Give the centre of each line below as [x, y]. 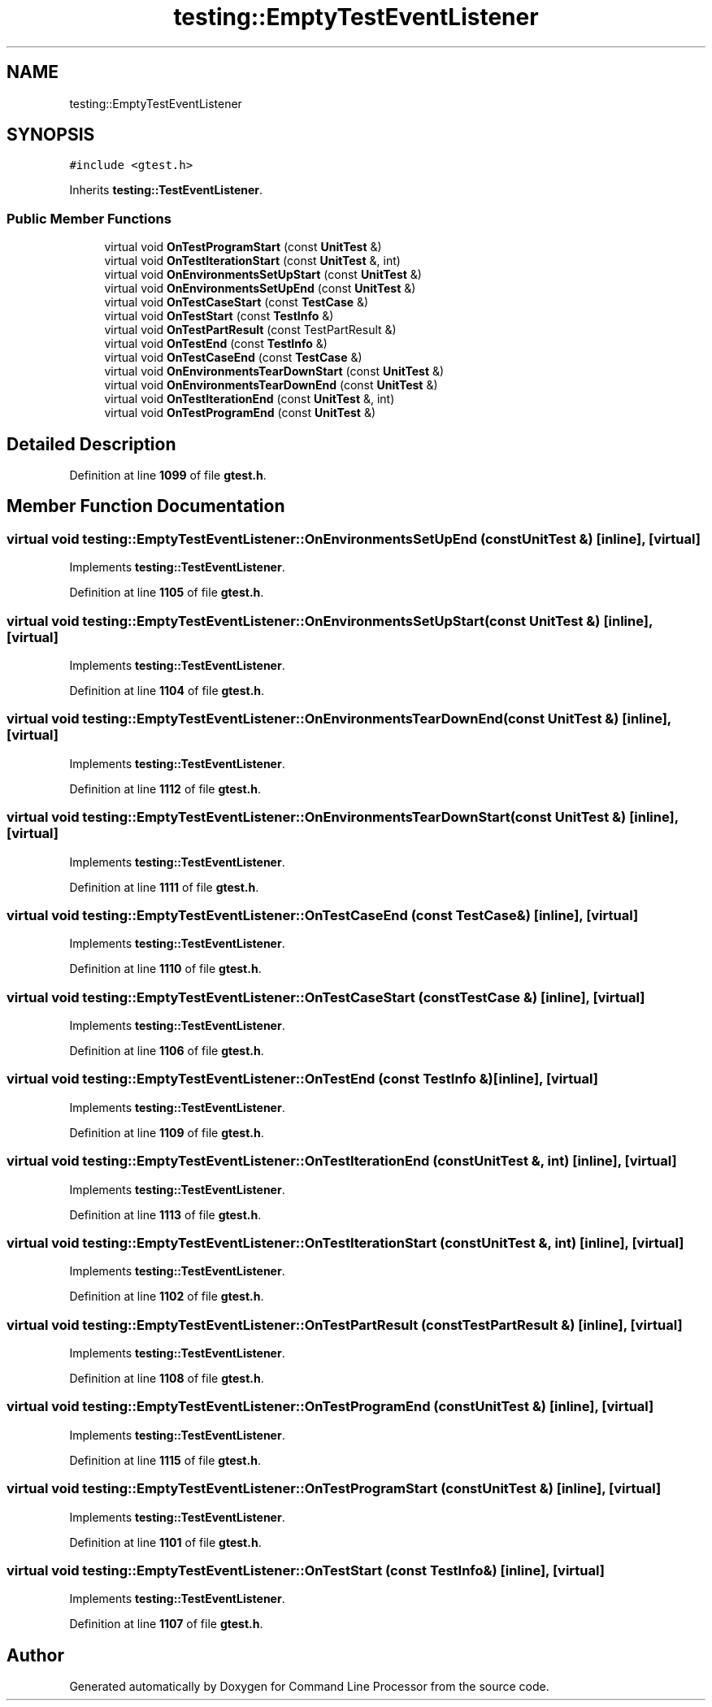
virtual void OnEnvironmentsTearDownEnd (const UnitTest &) [271, 385]
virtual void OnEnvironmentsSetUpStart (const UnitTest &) [263, 275]
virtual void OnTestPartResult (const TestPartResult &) [250, 330]
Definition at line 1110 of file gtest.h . [165, 969]
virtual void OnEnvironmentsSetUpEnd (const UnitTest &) [260, 289]
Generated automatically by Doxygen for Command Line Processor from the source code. [309, 1687]
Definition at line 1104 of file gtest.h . [167, 691]
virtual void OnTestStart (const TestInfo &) [219, 316]
